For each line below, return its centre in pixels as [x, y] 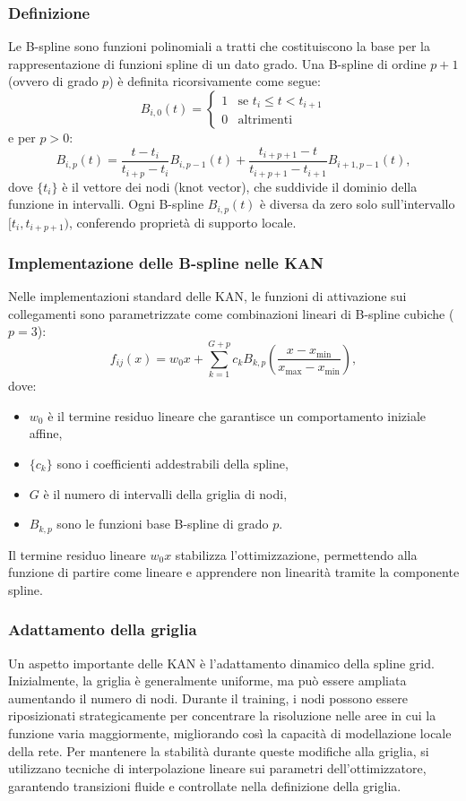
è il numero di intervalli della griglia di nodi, [165, 493]
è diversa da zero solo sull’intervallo [358, 204]
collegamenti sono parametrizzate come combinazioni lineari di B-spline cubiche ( [231, 313]
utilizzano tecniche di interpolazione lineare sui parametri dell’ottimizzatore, [217, 768]
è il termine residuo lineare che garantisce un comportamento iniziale [237, 415]
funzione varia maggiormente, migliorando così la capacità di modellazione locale [230, 732]
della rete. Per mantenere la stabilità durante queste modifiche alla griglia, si [219, 750]
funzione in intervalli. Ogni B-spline [106, 204]
